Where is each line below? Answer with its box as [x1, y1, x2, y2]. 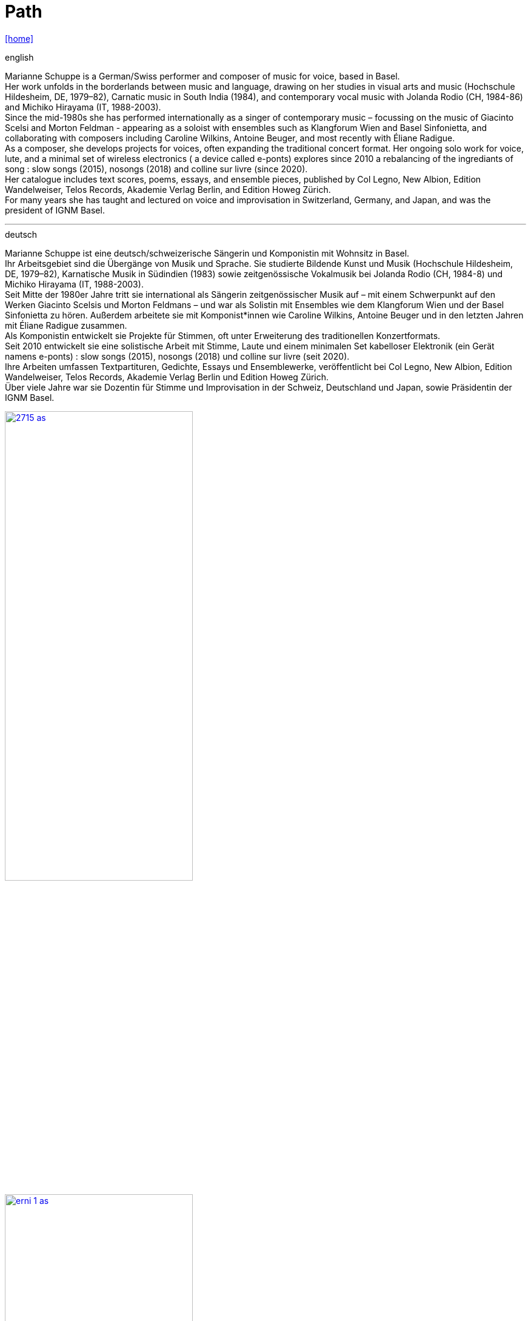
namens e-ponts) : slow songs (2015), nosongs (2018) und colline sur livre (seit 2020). [5, 351, 350, 361]
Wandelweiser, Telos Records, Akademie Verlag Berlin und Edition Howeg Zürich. [5, 371, 329, 382]
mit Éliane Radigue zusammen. [5, 320, 127, 331]
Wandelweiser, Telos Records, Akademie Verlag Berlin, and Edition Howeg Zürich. [5, 184, 331, 195]
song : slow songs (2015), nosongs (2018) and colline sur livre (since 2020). [5, 163, 308, 174]
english [5, 52, 34, 62]
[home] [5, 33, 34, 44]
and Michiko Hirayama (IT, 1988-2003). [5, 101, 161, 112]
